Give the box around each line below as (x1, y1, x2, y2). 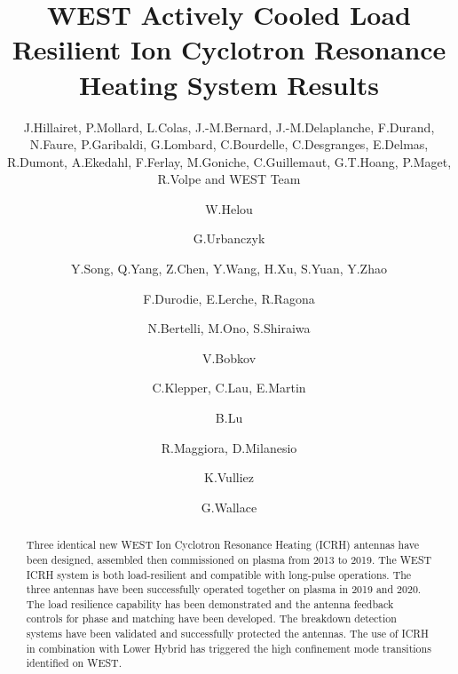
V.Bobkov (201, 348, 257, 367)
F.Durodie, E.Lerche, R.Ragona (143, 289, 315, 307)
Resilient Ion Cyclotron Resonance (12, 31, 446, 67)
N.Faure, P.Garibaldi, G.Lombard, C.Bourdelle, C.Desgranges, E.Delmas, (29, 135, 429, 154)
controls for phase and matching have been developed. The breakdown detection (26, 611, 397, 626)
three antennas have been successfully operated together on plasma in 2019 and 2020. (26, 582, 422, 597)
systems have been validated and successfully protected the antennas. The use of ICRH (26, 626, 429, 641)
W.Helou (205, 199, 253, 218)
